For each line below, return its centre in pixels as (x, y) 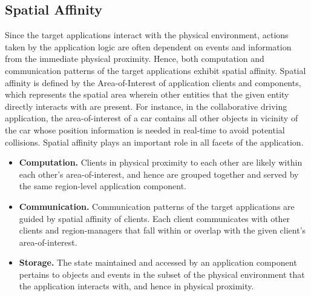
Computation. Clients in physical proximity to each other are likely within (161, 162)
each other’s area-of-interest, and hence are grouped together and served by (159, 174)
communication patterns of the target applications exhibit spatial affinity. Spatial (155, 70)
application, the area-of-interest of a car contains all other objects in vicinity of (152, 118)
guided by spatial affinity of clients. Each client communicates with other (155, 218)
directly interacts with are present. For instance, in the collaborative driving (146, 106)
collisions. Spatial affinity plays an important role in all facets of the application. (154, 142)
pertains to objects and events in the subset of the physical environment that (162, 274)
